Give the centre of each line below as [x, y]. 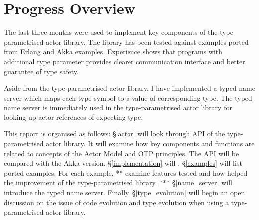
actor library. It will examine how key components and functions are [150, 144]
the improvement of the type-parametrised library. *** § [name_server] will [118, 182]
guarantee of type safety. [41, 71]
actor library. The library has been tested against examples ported [147, 42]
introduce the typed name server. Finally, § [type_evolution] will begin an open [125, 192]
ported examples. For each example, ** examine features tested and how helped [126, 172]
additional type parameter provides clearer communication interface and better [125, 61]
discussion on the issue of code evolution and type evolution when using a [117, 202]
